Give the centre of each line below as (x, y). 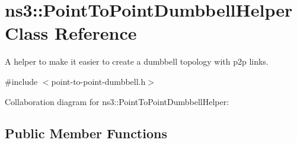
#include (21, 81)
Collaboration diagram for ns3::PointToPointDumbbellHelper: (117, 101)
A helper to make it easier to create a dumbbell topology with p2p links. (137, 61)
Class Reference (71, 33)
